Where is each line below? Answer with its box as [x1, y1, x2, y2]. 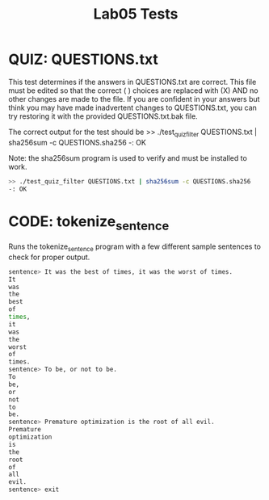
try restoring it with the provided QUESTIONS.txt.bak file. [8, 111, 198, 121]
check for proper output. [8, 252, 90, 262]
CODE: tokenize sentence [8, 212, 170, 233]
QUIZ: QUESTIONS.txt [8, 50, 159, 69]
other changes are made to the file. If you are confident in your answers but [8, 94, 260, 103]
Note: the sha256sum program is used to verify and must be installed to [8, 153, 248, 162]
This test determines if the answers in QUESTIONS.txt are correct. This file [8, 77, 257, 86]
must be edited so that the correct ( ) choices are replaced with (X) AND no [8, 86, 258, 95]
